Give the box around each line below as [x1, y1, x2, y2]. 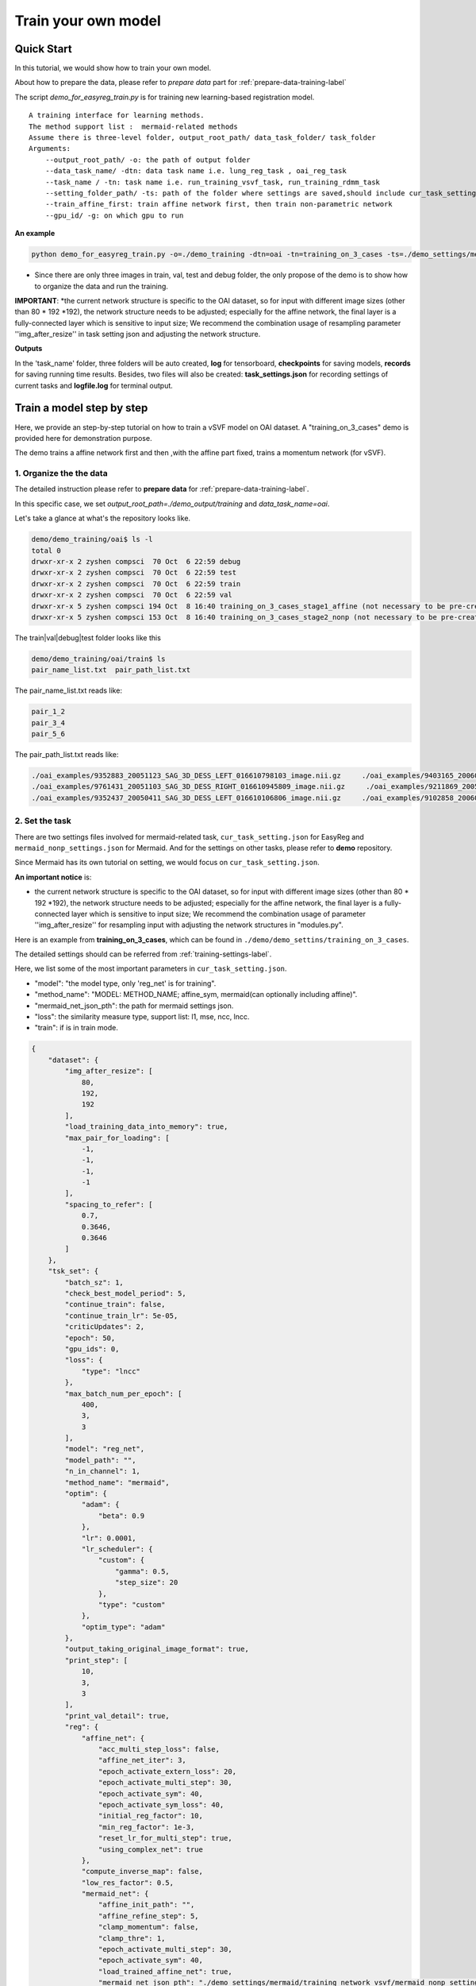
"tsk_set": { [48, 1267, 99, 1276]
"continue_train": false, [64, 1300, 166, 1309]
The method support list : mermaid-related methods [29, 122, 238, 131]
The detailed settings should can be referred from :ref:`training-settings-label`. [14, 949, 272, 959]
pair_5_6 [31, 729, 66, 739]
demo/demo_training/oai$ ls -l [31, 535, 154, 544]
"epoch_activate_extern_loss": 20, [98, 1767, 237, 1775]
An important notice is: [14, 872, 92, 882]
